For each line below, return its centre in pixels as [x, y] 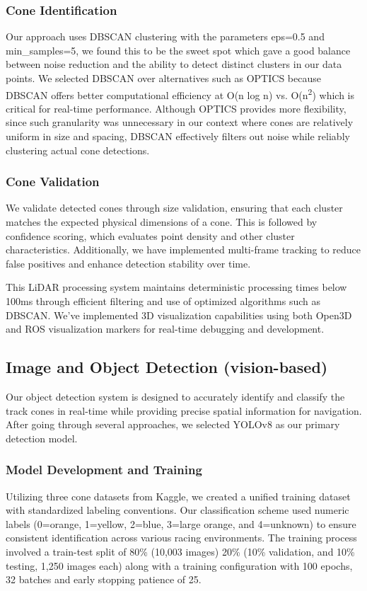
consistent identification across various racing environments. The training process [181, 538]
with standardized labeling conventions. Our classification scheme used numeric [177, 510]
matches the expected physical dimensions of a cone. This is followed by [162, 222]
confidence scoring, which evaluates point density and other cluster [150, 235]
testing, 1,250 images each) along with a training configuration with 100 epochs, [179, 565]
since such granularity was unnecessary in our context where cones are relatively [180, 122]
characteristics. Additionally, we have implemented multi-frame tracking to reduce [183, 249]
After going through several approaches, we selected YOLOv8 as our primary [173, 424]
